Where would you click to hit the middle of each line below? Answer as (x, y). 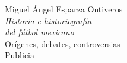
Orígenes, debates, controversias (63, 43)
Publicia (20, 55)
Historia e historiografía (48, 20)
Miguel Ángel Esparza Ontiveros (64, 9)
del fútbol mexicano (39, 32)
